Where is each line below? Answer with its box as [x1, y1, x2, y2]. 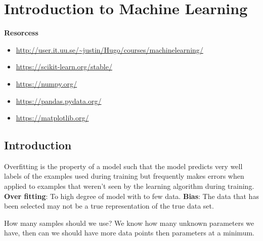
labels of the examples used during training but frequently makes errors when [4, 171, 244, 181]
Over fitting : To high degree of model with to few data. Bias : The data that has [4, 190, 259, 201]
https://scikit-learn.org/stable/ [16, 61, 112, 72]
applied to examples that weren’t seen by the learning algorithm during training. [4, 181, 254, 191]
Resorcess [4, 27, 38, 38]
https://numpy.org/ [16, 78, 77, 89]
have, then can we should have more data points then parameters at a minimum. [4, 227, 254, 238]
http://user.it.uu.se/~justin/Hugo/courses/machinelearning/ [16, 44, 203, 55]
